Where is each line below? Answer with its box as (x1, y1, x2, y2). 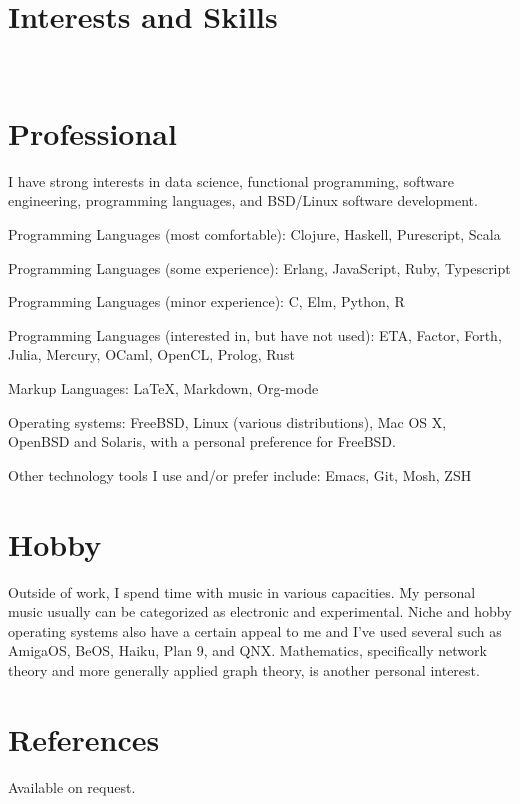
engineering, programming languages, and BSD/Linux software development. (8, 190, 478, 211)
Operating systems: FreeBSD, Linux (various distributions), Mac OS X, (8, 411, 447, 432)
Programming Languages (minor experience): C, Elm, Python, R (8, 291, 405, 312)
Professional (8, 112, 177, 153)
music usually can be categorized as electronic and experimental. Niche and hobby (8, 601, 512, 622)
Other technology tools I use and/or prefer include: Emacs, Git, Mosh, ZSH (8, 464, 472, 485)
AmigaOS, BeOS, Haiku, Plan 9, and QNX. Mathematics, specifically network (8, 640, 487, 661)
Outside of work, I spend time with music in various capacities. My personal (8, 581, 476, 602)
